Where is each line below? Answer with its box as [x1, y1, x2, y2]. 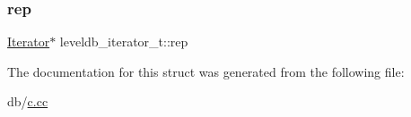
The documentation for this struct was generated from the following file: [7, 62, 405, 80]
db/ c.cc [7, 92, 48, 111]
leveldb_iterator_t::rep [59, 32, 188, 51]
